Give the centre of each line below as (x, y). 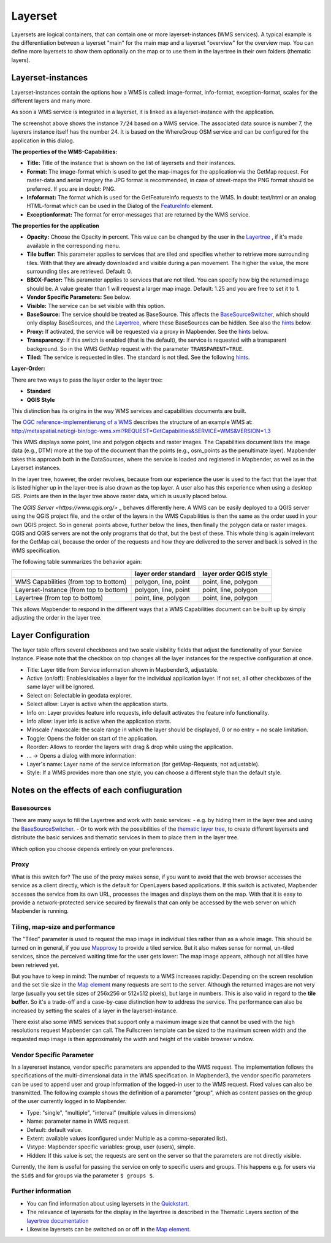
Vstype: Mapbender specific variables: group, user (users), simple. (111, 1147)
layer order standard (165, 574)
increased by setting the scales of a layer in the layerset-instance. (94, 1010)
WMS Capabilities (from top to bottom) (71, 582)
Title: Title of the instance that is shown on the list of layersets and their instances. (131, 163)
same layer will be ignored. (61, 687)
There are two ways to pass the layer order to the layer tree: (87, 380)
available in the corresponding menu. (74, 245)
